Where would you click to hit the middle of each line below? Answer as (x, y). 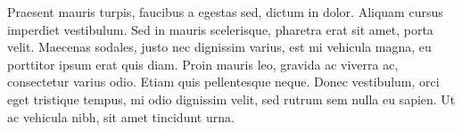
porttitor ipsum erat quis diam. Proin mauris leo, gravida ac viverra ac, (203, 64)
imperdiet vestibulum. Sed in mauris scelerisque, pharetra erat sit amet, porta (220, 29)
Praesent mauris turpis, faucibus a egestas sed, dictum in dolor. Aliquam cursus (225, 12)
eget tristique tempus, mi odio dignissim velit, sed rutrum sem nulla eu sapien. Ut (231, 99)
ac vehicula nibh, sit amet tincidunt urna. (121, 116)
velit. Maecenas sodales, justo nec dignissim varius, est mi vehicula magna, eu (219, 47)
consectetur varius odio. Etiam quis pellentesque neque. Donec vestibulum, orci (223, 82)
